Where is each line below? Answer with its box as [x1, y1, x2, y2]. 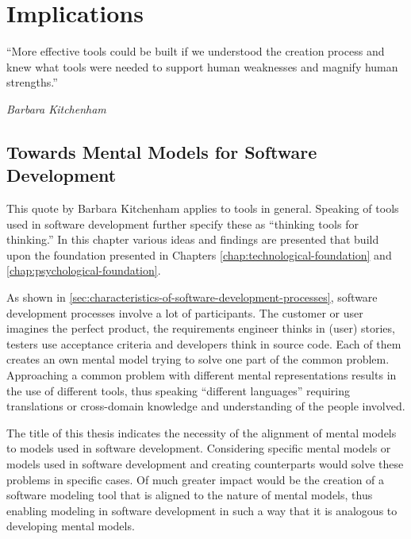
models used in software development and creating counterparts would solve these [6, 456, 404, 472]
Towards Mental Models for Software [6, 139, 317, 164]
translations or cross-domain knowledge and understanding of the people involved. [6, 398, 405, 414]
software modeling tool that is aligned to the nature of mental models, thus [6, 487, 373, 503]
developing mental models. [6, 518, 135, 534]
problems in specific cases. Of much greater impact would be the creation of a [6, 471, 385, 487]
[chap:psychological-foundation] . [6, 262, 161, 279]
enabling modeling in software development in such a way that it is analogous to [6, 502, 398, 518]
